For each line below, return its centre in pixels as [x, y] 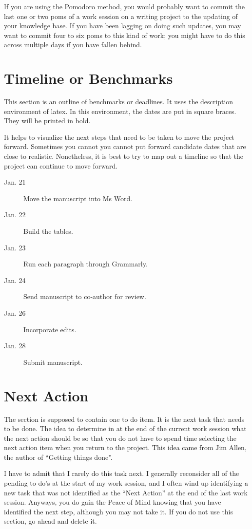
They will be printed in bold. [47, 121]
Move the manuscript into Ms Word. [78, 198]
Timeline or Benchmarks [88, 78]
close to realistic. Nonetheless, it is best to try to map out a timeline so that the [124, 156]
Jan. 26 [15, 313]
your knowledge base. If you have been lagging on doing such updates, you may [123, 26]
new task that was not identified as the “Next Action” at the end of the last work [126, 492]
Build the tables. [48, 231]
